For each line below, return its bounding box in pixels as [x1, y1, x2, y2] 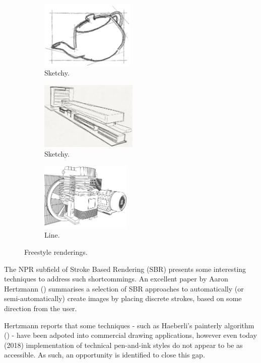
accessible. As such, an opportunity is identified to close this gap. [4, 349, 205, 360]
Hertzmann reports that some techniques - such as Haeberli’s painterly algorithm [4, 320, 254, 330]
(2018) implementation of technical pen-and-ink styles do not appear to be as [4, 339, 243, 350]
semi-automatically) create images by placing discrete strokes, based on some [4, 293, 242, 304]
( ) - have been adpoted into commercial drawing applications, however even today [4, 330, 257, 340]
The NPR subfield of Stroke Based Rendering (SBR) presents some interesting [4, 263, 246, 274]
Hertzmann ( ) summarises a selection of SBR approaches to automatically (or [4, 283, 244, 294]
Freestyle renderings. [24, 247, 88, 257]
